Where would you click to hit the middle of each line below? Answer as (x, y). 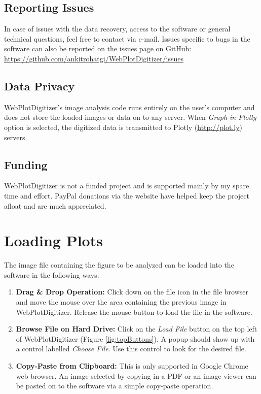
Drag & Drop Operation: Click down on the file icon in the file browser (132, 292)
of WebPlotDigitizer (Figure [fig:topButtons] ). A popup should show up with (135, 338)
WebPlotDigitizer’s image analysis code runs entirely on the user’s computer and (129, 107)
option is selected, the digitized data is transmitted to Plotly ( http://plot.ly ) (123, 127)
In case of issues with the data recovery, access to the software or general (117, 29)
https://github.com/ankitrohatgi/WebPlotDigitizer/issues (94, 58)
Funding (26, 164)
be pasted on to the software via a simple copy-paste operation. (115, 386)
